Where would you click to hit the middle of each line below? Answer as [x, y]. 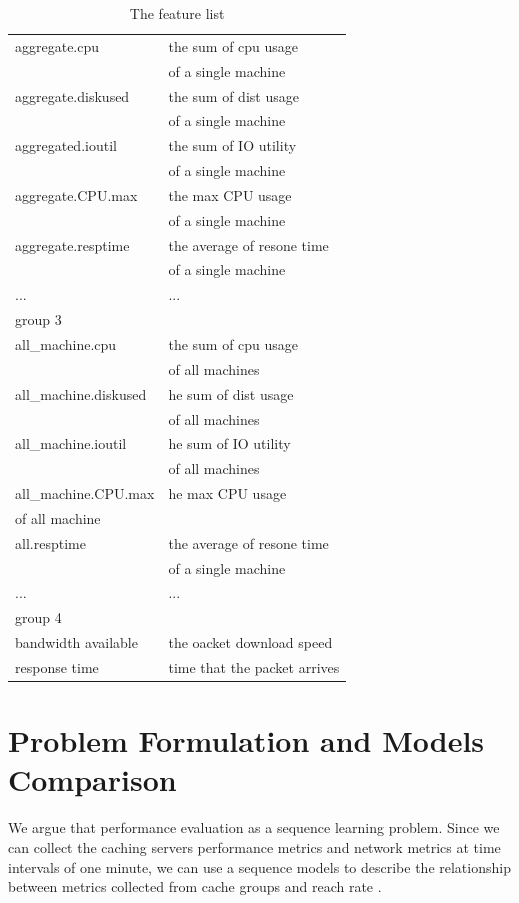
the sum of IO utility [232, 145]
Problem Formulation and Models [246, 740]
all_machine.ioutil [71, 443]
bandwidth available [76, 642]
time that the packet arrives [254, 666]
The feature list [177, 13]
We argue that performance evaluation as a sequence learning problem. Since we [254, 827]
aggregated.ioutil [66, 145]
